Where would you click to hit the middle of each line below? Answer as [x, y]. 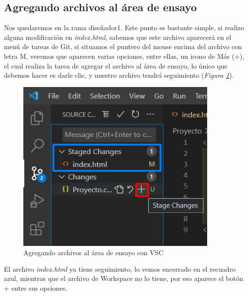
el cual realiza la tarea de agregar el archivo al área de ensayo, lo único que [116, 65]
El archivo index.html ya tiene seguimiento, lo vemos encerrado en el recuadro [120, 269]
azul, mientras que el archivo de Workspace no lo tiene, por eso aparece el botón [124, 278]
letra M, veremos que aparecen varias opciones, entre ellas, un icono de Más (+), [124, 56]
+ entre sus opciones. [36, 288]
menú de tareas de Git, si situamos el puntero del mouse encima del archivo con [123, 46]
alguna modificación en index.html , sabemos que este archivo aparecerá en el [118, 37]
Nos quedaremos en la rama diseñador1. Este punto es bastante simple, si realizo [124, 27]
